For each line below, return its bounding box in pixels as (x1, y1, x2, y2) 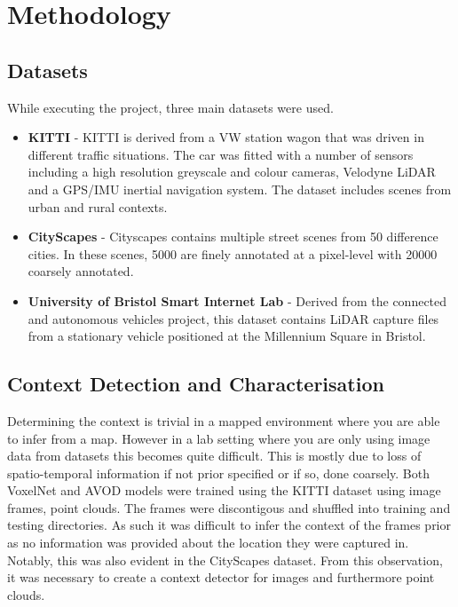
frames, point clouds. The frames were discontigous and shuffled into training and (7, 498, 451, 516)
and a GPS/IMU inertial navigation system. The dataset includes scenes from (28, 179, 452, 198)
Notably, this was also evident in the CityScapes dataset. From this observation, (7, 550, 443, 569)
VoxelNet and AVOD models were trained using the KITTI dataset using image (7, 481, 441, 500)
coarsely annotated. (28, 262, 134, 280)
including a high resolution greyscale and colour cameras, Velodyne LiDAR (28, 162, 436, 181)
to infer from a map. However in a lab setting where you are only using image (7, 429, 430, 447)
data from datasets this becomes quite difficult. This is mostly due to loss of (7, 446, 422, 465)
